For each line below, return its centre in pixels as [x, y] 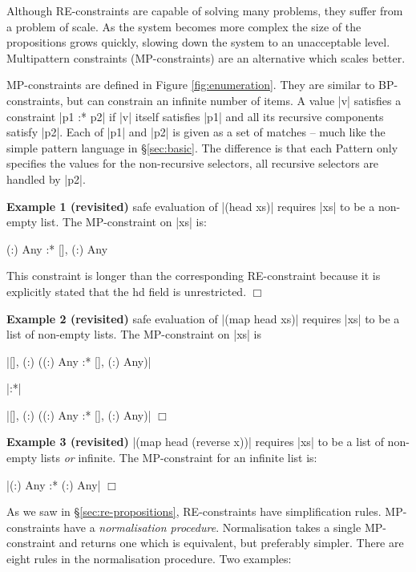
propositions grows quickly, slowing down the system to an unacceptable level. [198, 42]
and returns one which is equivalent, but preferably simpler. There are [231, 543]
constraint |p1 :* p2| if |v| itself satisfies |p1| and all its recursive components [195, 116]
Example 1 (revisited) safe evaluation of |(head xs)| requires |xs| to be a [191, 206]
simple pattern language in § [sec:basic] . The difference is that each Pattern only [202, 147]
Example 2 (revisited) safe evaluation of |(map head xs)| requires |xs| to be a [203, 318]
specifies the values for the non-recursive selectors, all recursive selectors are [193, 163]
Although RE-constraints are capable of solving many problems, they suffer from [205, 10]
